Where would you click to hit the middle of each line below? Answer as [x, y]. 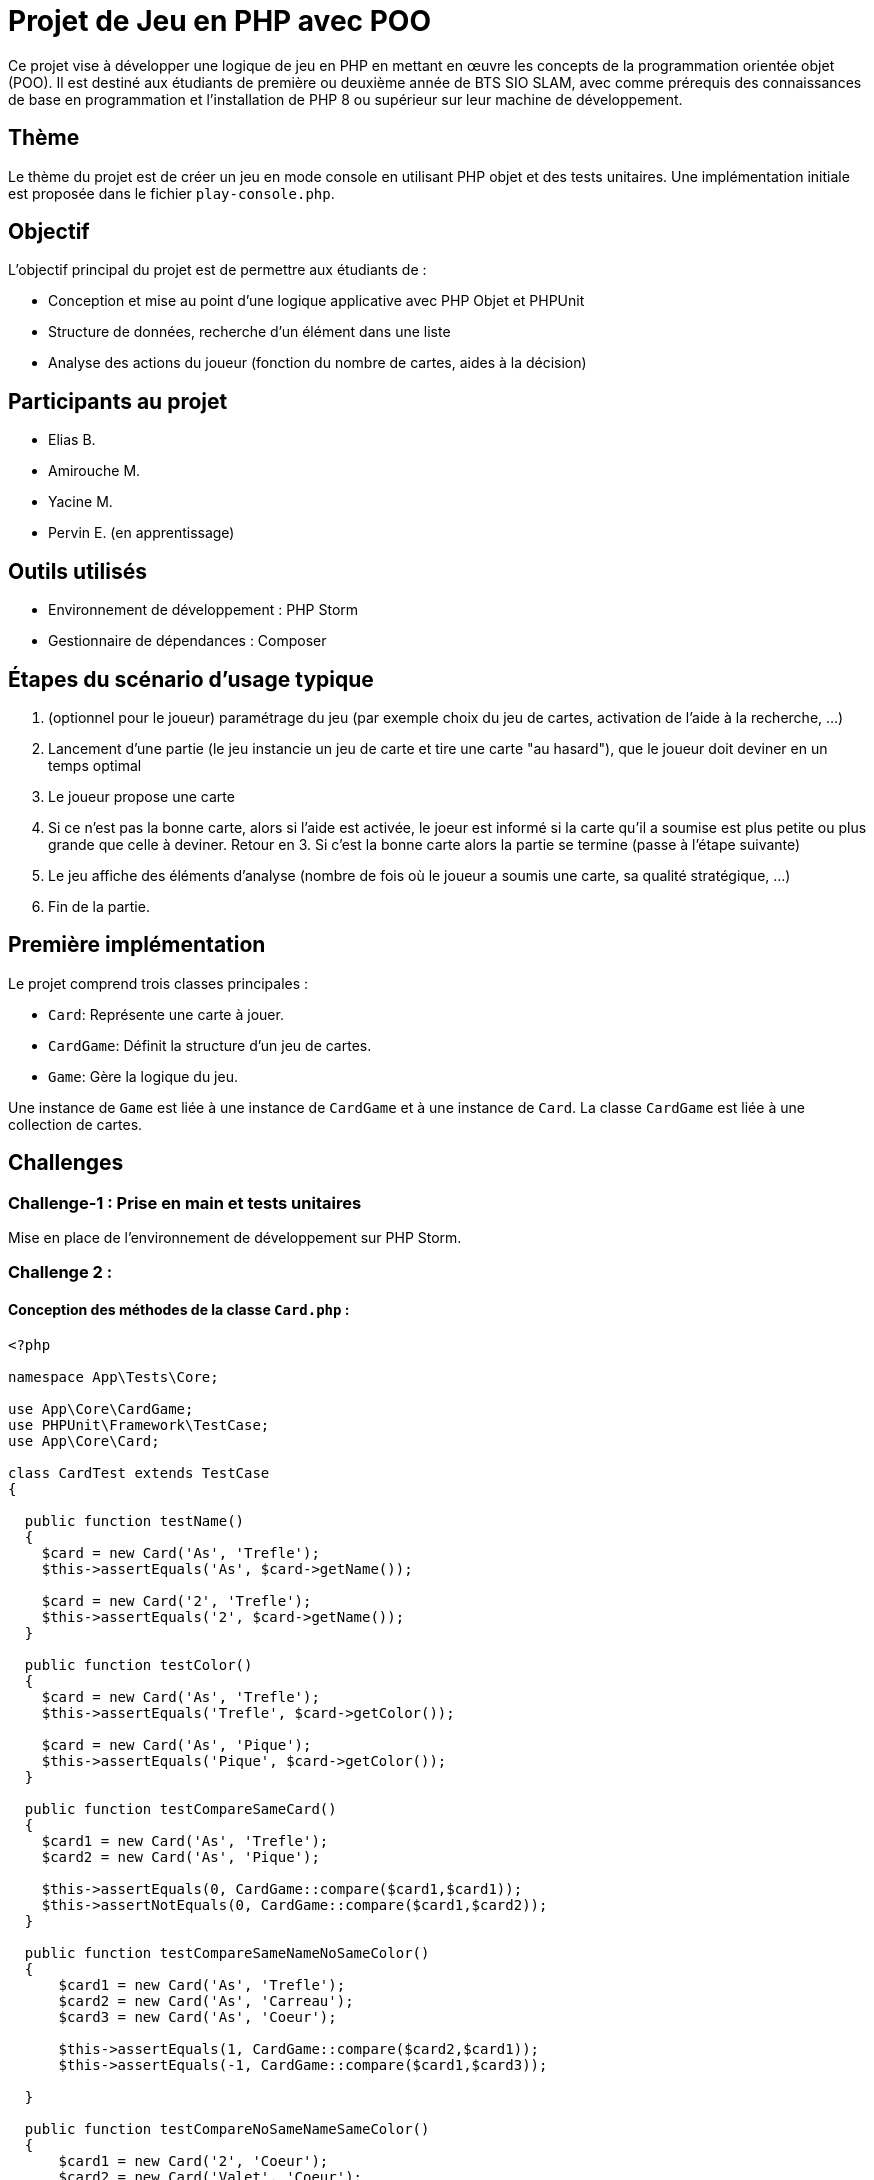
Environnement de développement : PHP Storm [203, 610]
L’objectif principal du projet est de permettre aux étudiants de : [217, 270]
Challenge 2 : [60, 1272]
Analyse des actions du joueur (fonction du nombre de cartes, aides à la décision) [317, 363]
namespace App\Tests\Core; [113, 1376]
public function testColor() [138, 1664]
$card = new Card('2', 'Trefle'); [176, 1600]
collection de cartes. [75, 1124]
